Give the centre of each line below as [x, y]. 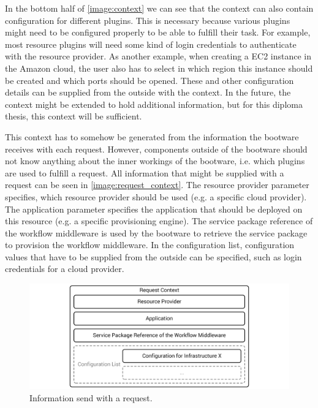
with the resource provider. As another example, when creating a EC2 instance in [158, 56]
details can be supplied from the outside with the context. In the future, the [148, 92]
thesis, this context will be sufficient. [74, 116]
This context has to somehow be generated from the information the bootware [152, 136]
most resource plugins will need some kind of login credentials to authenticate [151, 44]
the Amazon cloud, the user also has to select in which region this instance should [159, 68]
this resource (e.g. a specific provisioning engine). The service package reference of [159, 221]
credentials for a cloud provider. [65, 269]
